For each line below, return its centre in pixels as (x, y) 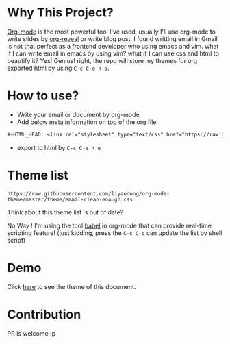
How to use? (43, 96)
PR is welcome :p (31, 333)
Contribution (44, 314)
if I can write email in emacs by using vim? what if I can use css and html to (113, 53)
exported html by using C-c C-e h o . (58, 68)
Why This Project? (61, 13)
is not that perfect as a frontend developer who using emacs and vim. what (113, 46)
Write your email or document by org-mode (78, 114)
